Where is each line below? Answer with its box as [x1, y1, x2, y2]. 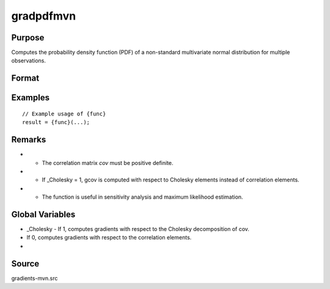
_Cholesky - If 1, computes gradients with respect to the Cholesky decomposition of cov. [26, 225, 250, 233]
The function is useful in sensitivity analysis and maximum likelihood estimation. [42, 193, 244, 201]
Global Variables [11, 209, 76, 219]
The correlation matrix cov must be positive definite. [42, 159, 174, 166]
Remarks [11, 134, 46, 145]
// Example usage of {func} [22, 110, 106, 117]
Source [11, 258, 40, 269]
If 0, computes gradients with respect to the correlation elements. [26, 234, 192, 241]
